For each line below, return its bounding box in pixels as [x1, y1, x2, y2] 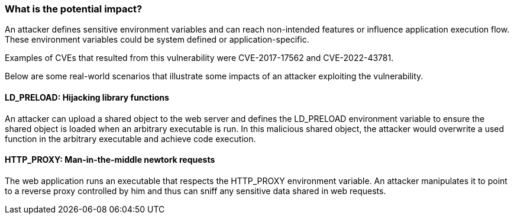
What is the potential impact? [5, 3, 143, 15]
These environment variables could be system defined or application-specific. [5, 34, 309, 45]
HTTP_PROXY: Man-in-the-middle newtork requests [5, 154, 215, 165]
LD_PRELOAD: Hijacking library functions [5, 92, 169, 102]
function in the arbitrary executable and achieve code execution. [5, 133, 256, 144]
